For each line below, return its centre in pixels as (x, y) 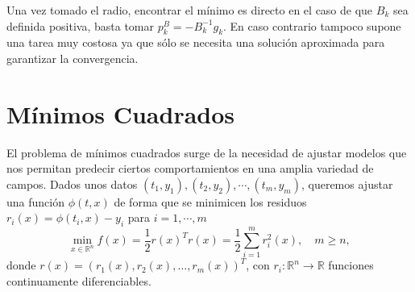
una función (35, 201)
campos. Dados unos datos (72, 184)
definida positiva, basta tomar (80, 25)
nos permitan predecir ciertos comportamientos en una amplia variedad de (190, 168)
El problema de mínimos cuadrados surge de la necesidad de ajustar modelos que (207, 152)
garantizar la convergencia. (73, 58)
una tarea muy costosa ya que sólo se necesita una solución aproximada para (196, 42)
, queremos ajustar (347, 184)
